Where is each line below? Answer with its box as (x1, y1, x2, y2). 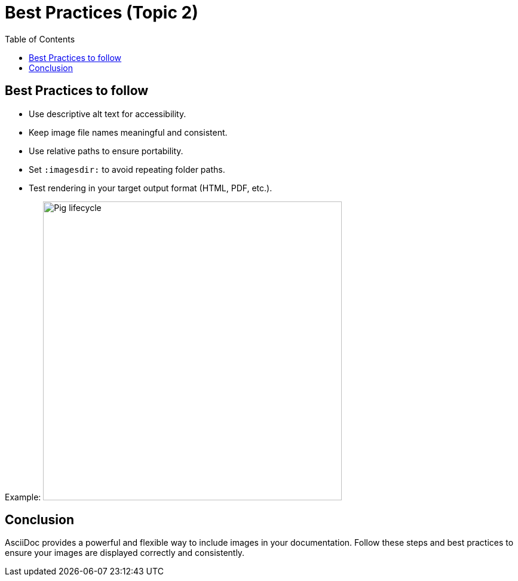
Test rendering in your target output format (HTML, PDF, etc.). (29, 182, 272, 193)
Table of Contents (5, 33, 75, 44)
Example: (5, 491, 41, 502)
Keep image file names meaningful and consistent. (29, 127, 228, 137)
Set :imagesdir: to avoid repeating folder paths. (29, 164, 225, 175)
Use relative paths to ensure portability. (29, 145, 183, 156)
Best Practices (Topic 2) (5, 2, 198, 23)
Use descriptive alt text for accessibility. (29, 108, 186, 119)
